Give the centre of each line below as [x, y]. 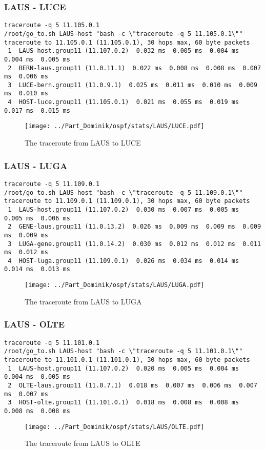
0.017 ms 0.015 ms [37, 110]
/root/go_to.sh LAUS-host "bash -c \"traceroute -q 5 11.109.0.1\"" [124, 192]
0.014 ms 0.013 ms [37, 269]
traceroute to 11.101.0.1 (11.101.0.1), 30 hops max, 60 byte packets [127, 360]
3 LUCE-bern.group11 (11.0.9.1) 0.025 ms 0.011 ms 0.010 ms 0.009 [132, 85]
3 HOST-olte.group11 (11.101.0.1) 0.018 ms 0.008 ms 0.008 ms [124, 403]
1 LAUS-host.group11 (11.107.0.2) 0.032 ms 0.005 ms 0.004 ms [124, 51]
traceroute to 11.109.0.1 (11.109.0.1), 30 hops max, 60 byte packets [127, 201]
